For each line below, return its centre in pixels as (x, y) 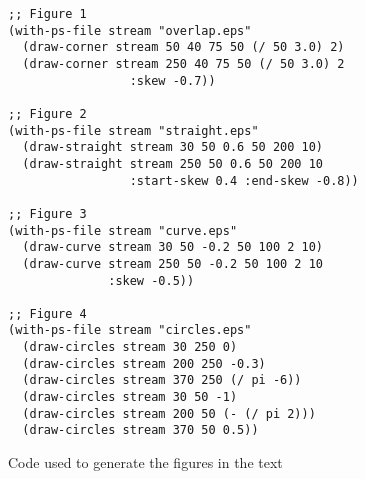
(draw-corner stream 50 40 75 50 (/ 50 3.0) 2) (183, 47)
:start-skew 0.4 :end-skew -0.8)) (244, 180)
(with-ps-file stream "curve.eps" (123, 230)
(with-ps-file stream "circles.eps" (130, 330)
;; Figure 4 (47, 313)
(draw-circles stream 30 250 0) (130, 347)
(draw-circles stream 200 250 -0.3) (144, 363)
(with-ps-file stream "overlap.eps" (130, 30)
